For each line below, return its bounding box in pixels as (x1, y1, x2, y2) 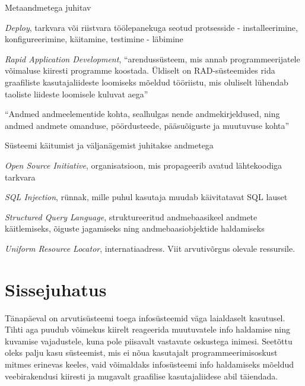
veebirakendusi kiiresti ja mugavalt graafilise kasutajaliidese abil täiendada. (5, 369, 278, 382)
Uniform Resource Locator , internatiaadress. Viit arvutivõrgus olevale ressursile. (5, 242, 296, 254)
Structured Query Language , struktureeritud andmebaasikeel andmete (5, 210, 258, 223)
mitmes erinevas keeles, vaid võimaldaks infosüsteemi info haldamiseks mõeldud (5, 358, 294, 370)
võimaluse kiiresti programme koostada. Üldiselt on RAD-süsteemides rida (5, 64, 275, 77)
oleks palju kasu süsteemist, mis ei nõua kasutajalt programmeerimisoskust (5, 346, 278, 359)
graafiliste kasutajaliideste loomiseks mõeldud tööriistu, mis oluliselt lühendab (5, 75, 288, 88)
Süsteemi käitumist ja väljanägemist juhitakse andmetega (5, 139, 214, 151)
